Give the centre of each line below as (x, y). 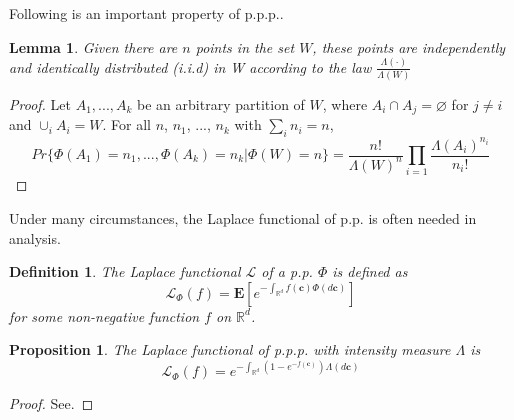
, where (345, 103)
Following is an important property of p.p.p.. (146, 13)
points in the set (245, 46)
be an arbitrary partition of (221, 103)
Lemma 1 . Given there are (93, 46)
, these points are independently (409, 46)
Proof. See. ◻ (51, 403)
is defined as (370, 271)
